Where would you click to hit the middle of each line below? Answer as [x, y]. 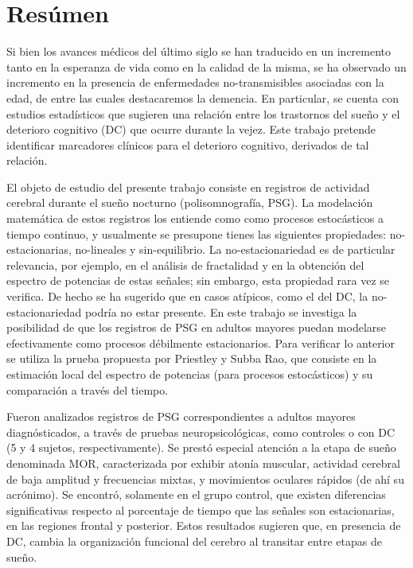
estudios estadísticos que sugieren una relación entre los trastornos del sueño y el [203, 113]
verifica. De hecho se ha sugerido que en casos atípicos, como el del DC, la [187, 296]
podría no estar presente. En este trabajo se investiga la [221, 311]
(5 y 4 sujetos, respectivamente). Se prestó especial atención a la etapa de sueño [201, 447]
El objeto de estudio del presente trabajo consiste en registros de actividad [188, 187]
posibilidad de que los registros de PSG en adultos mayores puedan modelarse [196, 327]
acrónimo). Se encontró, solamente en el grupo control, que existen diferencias [196, 494]
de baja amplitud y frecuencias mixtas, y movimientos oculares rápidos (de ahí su [205, 479]
